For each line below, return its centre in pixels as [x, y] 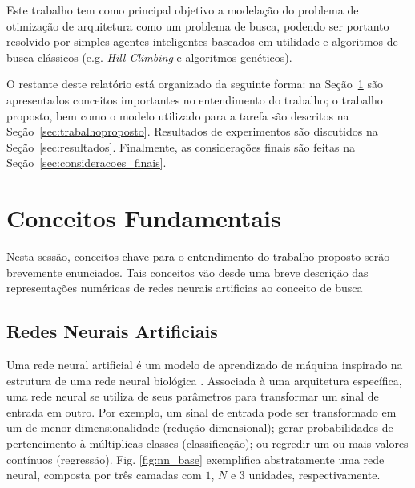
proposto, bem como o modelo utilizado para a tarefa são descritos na [178, 115]
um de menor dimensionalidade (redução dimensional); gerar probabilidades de [200, 427]
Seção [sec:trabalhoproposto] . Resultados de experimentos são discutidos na [192, 131]
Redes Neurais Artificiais [112, 331]
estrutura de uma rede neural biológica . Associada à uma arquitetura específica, [204, 380]
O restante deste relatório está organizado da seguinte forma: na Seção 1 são [195, 84]
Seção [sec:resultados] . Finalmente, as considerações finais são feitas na [181, 146]
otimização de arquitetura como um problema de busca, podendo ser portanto [198, 25]
